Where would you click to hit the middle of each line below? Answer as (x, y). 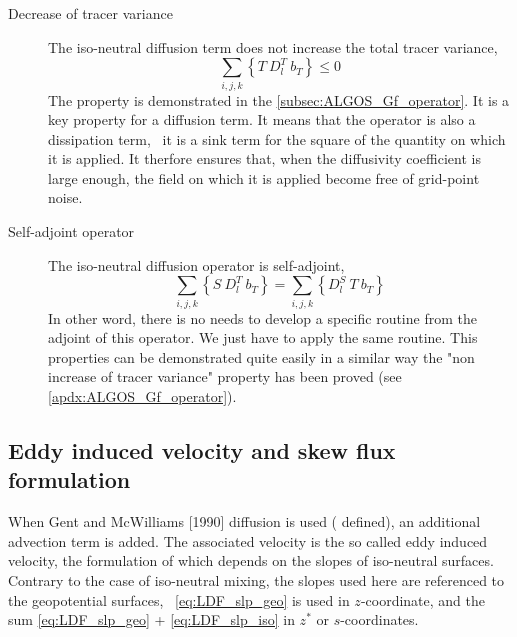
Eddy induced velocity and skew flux (202, 449)
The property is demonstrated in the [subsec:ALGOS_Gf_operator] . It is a (279, 99)
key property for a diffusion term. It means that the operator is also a (262, 119)
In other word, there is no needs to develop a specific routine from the (262, 317)
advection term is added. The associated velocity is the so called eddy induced (248, 540)
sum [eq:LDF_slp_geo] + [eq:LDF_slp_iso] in (151, 619)
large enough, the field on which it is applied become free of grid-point (264, 177)
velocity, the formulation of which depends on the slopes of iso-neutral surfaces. (251, 560)
